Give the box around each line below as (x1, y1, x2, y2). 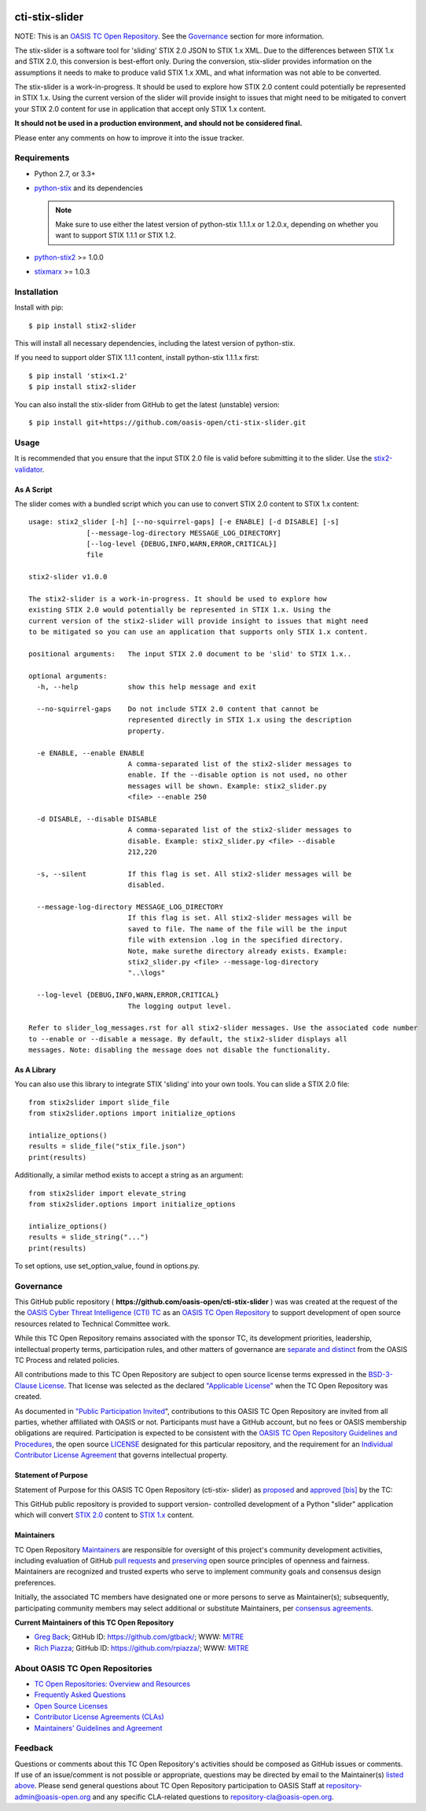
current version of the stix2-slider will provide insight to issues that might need (28, 616, 369, 625)
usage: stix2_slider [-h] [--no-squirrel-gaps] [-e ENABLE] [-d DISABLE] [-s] (28, 517, 340, 527)
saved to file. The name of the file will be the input (127, 924, 348, 933)
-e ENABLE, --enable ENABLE (36, 748, 145, 758)
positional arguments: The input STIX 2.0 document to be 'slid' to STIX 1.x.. (28, 649, 352, 658)
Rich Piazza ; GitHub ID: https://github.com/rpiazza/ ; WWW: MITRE (34, 1643, 249, 1652)
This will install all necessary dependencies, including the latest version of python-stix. (14, 339, 296, 348)
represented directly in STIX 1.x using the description (127, 715, 352, 725)
